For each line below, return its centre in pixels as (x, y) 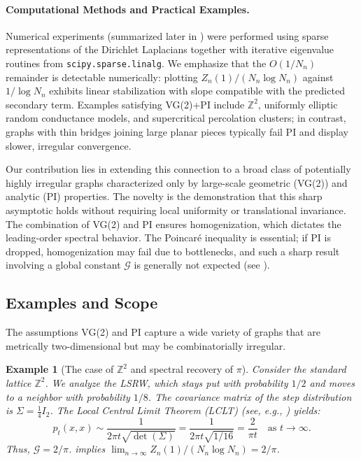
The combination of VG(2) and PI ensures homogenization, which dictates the (174, 224)
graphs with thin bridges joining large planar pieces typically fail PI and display (177, 132)
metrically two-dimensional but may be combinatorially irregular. (146, 345)
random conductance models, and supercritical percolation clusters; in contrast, (176, 118)
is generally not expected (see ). (202, 265)
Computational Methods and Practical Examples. (128, 9)
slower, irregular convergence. (69, 145)
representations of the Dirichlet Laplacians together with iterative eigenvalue (170, 49)
